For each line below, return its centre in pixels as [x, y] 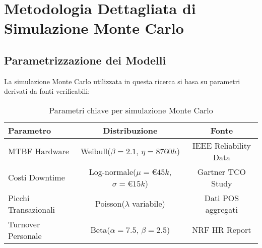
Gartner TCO [221, 171]
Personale [25, 235]
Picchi [19, 198]
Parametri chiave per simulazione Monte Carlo [131, 110]
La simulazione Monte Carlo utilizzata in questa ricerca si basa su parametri [122, 81]
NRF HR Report [222, 230]
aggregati [221, 209]
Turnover [24, 224]
